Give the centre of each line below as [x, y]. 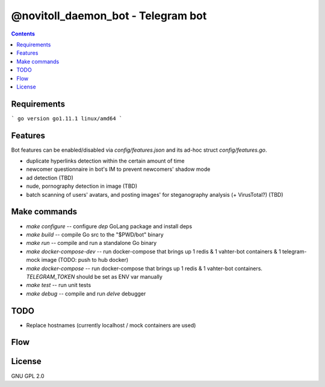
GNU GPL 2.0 [28, 376]
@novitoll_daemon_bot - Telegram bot [109, 16]
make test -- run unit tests [59, 285]
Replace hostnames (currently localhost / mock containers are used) [111, 325]
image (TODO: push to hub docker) [85, 260]
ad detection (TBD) [50, 178]
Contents [23, 34]
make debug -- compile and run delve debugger [86, 293]
